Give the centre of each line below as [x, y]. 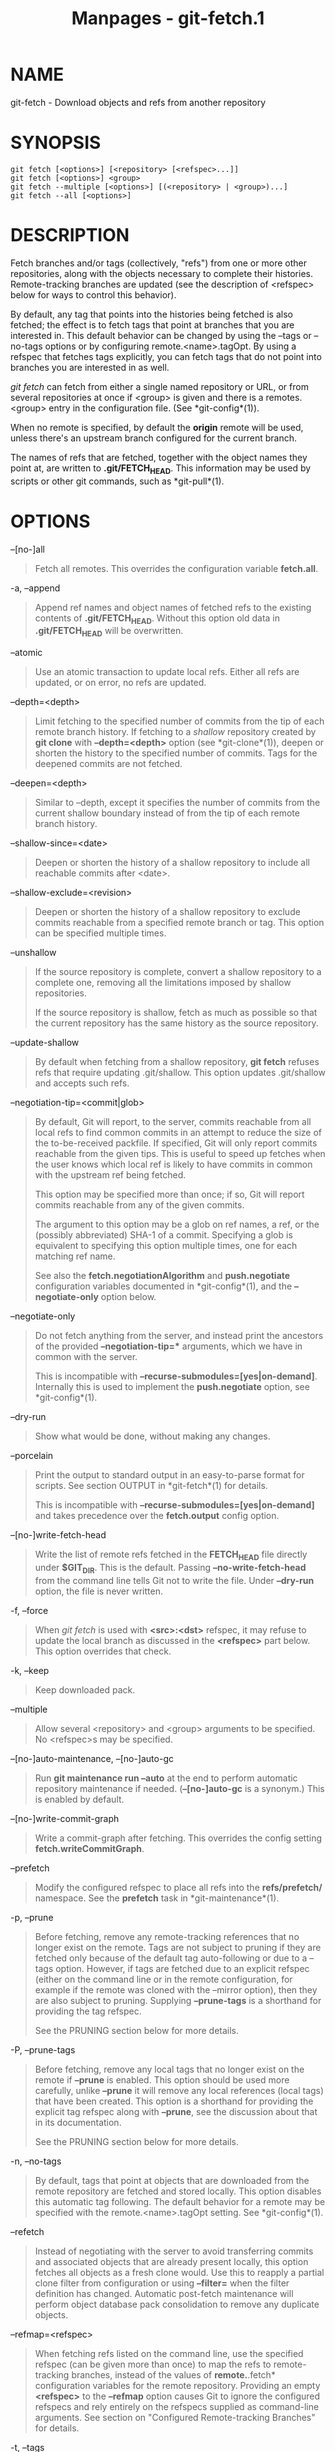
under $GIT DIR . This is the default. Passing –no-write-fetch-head [170, 1568]
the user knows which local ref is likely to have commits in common [173, 1164]
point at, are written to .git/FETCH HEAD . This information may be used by [161, 469]
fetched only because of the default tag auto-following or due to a [171, 1958]
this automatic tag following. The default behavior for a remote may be [180, 2201]
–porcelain [32, 1456]
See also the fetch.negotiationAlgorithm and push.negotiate [162, 1276]
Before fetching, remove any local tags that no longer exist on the [169, 2069]
